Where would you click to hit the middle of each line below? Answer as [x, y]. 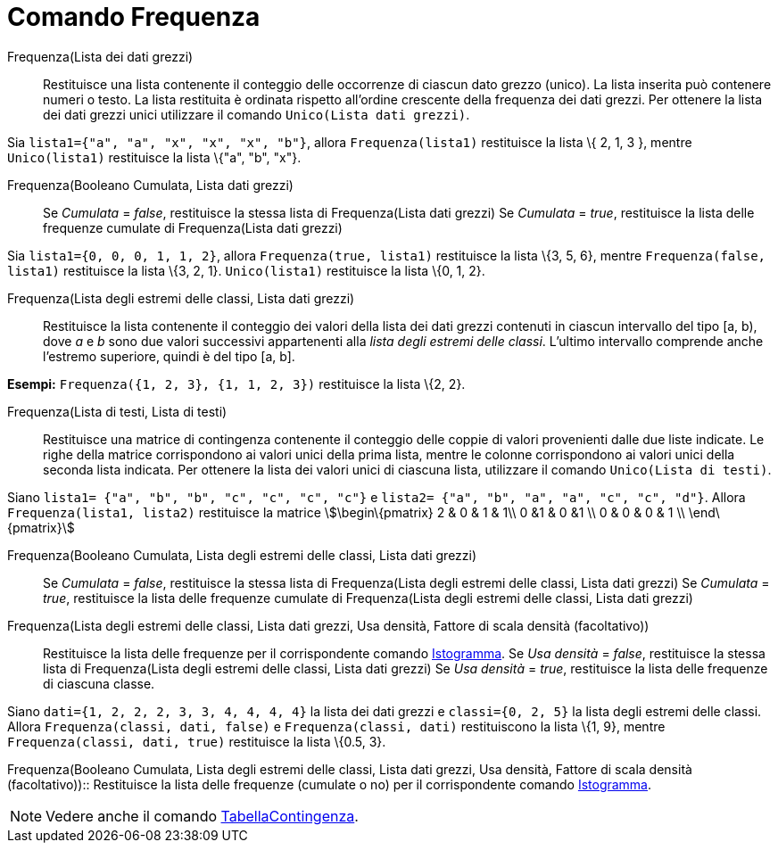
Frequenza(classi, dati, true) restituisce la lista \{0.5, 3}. [197, 741]
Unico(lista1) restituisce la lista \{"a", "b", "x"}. [154, 157]
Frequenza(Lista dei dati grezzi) [100, 56]
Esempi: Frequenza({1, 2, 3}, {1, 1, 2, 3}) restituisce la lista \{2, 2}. [236, 384]
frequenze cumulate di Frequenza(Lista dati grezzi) [193, 227]
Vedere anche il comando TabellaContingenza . [202, 816]
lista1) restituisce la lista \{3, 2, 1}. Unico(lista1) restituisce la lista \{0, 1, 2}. [246, 270]
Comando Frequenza [134, 17]
